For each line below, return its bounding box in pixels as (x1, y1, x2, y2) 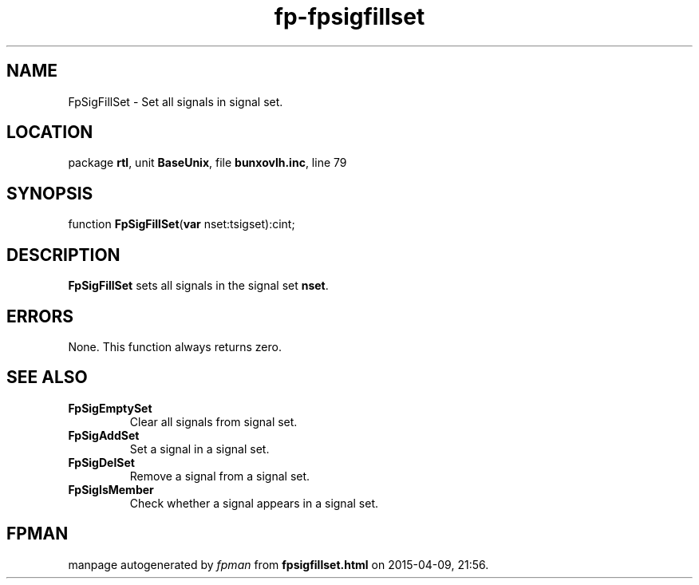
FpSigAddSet (68, 428, 140, 442)
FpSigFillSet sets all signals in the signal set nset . (68, 279, 329, 293)
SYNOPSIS (6, 183, 93, 204)
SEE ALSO (6, 367, 88, 388)
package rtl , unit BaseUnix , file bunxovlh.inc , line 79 (68, 156, 347, 170)
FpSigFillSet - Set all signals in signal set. (68, 94, 283, 109)
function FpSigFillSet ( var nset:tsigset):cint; (68, 217, 295, 231)
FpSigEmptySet (68, 401, 152, 415)
